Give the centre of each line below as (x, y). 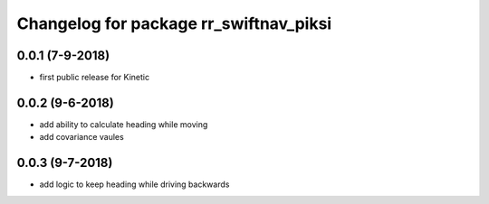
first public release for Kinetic (94, 78)
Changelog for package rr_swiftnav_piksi (174, 23)
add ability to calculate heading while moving (124, 124)
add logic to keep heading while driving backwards (134, 184)
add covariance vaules (81, 137)
